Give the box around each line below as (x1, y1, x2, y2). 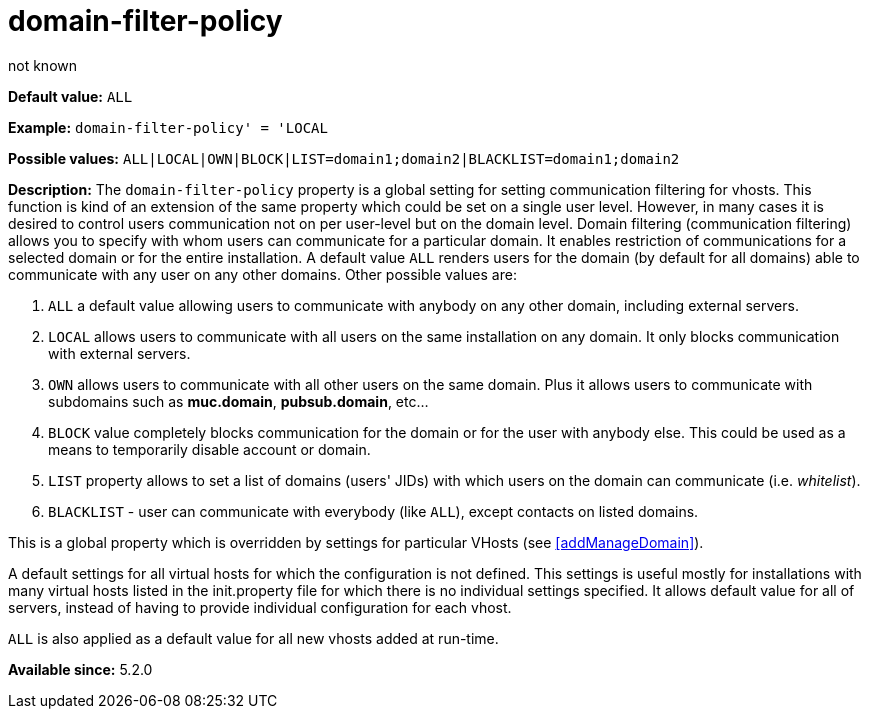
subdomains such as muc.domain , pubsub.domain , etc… (48, 392, 429, 410)
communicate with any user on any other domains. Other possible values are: (8, 265, 517, 283)
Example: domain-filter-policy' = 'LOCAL (8, 118, 328, 136)
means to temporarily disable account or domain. (48, 440, 371, 458)
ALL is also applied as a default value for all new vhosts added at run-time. (8, 629, 499, 647)
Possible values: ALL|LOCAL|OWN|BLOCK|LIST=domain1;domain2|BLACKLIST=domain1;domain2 (8, 149, 680, 167)
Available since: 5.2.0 (8, 660, 153, 678)
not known (8, 56, 78, 74)
